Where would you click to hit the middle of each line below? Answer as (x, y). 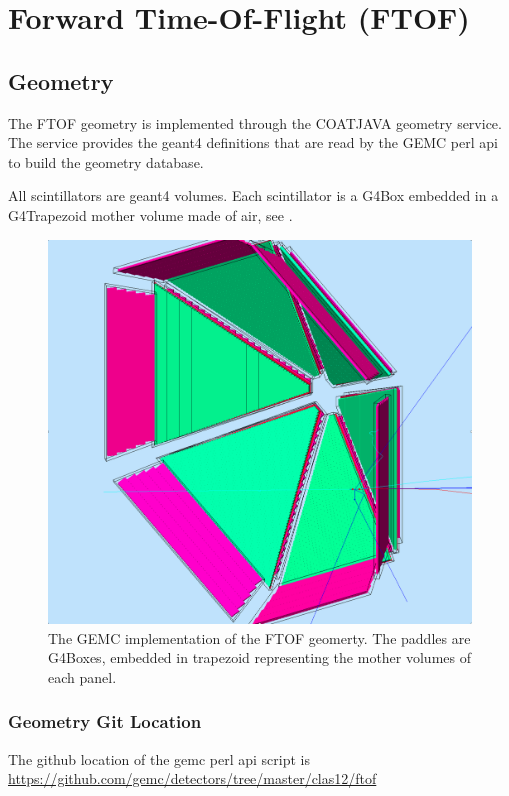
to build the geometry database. (106, 161)
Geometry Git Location (105, 721)
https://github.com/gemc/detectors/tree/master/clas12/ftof (192, 778)
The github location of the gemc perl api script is (159, 758)
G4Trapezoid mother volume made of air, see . (150, 214)
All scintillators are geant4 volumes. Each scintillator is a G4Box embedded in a (253, 195)
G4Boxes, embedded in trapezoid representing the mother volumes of (259, 657)
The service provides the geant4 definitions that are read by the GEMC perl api (253, 142)
